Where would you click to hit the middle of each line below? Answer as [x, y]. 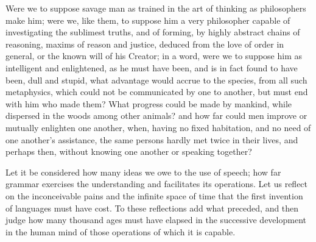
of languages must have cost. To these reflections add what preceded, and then [152, 208]
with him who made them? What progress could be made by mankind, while [149, 103]
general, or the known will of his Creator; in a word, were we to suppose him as [154, 56]
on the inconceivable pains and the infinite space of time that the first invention [154, 195]
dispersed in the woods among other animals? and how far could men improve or [156, 116]
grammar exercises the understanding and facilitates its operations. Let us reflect [157, 184]
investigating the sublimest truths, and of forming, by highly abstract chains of [153, 32]
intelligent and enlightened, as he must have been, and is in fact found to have [152, 67]
